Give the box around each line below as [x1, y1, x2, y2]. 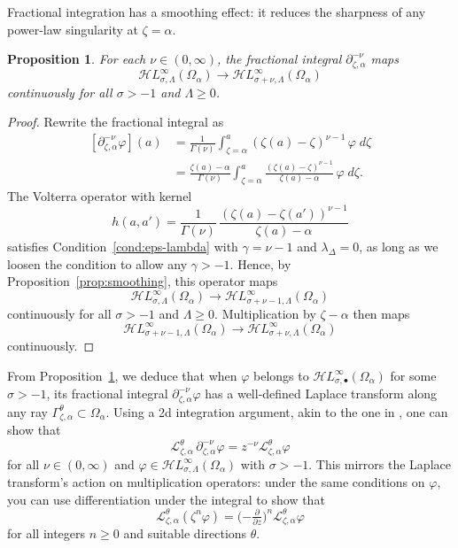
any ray [7, 402, 48, 421]
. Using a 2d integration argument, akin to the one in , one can [105, 402, 448, 421]
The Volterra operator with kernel [7, 186, 192, 205]
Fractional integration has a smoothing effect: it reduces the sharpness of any [7, 3, 426, 20]
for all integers [7, 524, 86, 543]
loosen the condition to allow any [7, 254, 188, 273]
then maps [353, 304, 410, 322]
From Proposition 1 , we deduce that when [7, 366, 237, 384]
